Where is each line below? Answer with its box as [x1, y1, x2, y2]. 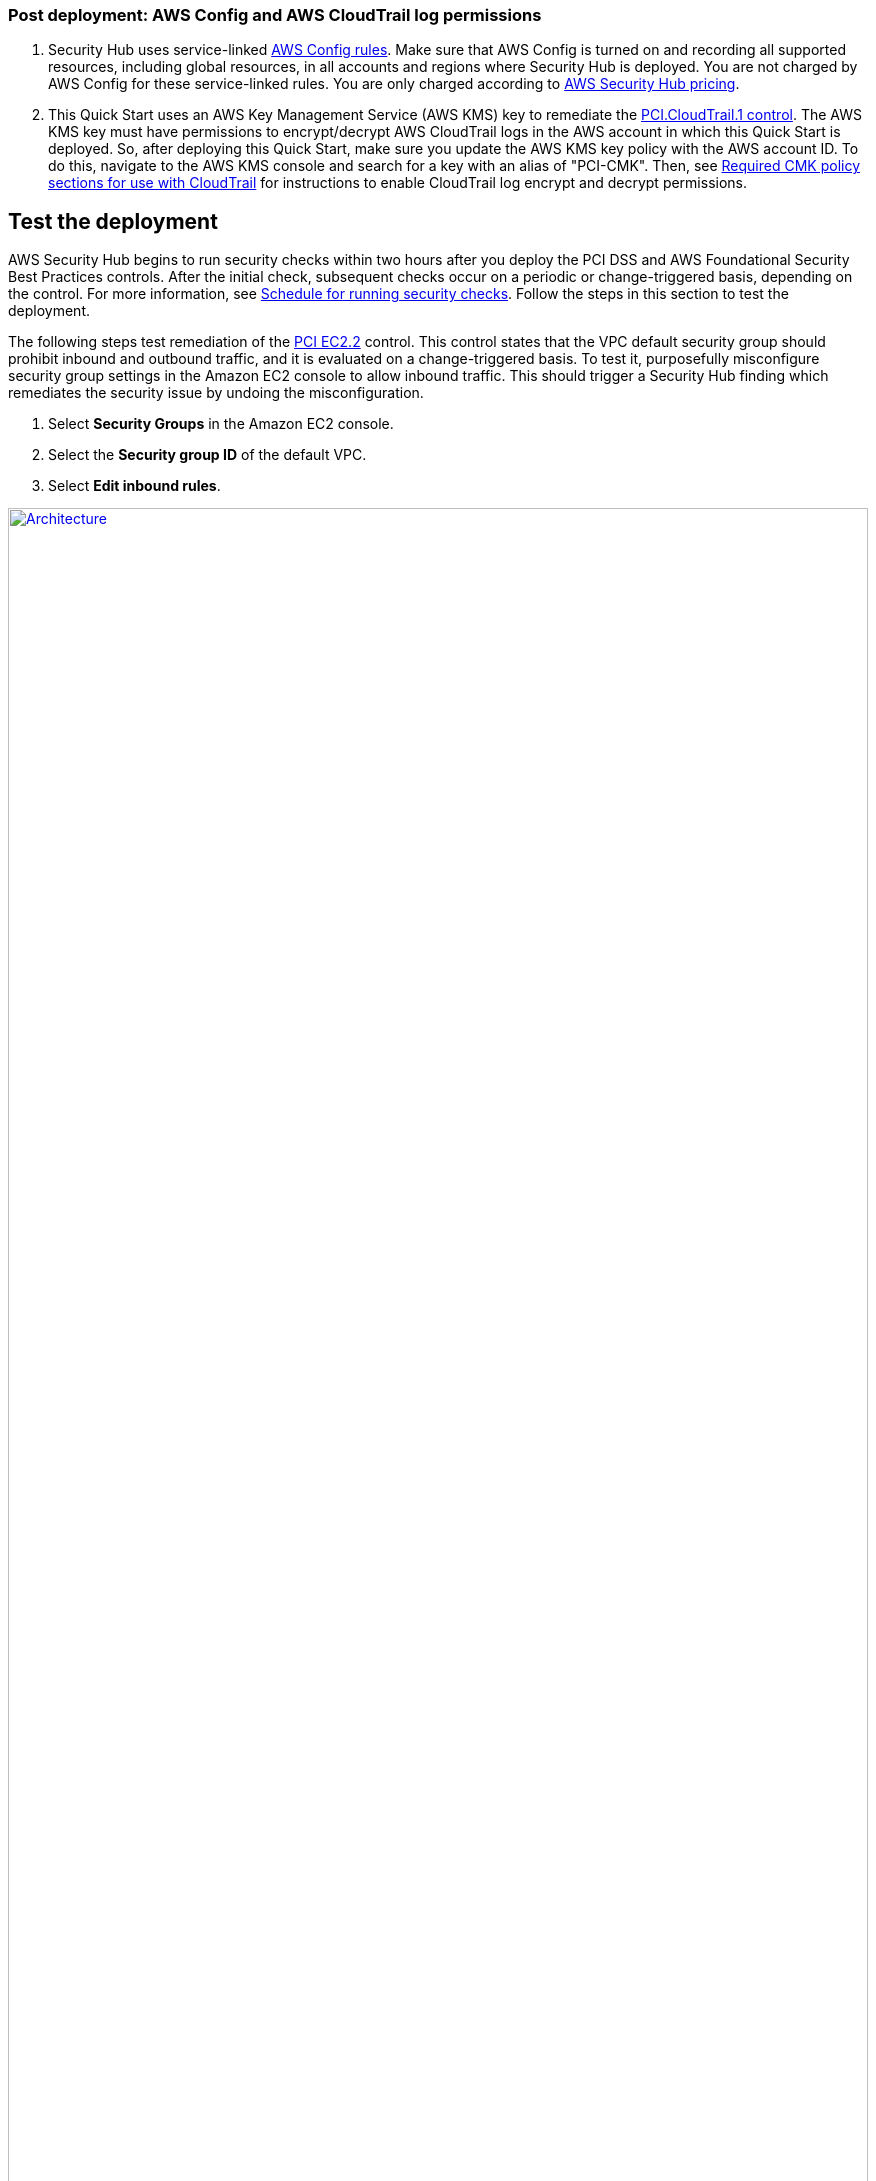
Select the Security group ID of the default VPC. [48, 446, 367, 464]
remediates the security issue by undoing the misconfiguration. [8, 384, 424, 402]
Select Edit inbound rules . [48, 477, 221, 495]
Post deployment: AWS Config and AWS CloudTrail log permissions [8, 5, 542, 25]
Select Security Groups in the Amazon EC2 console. [48, 415, 394, 433]
